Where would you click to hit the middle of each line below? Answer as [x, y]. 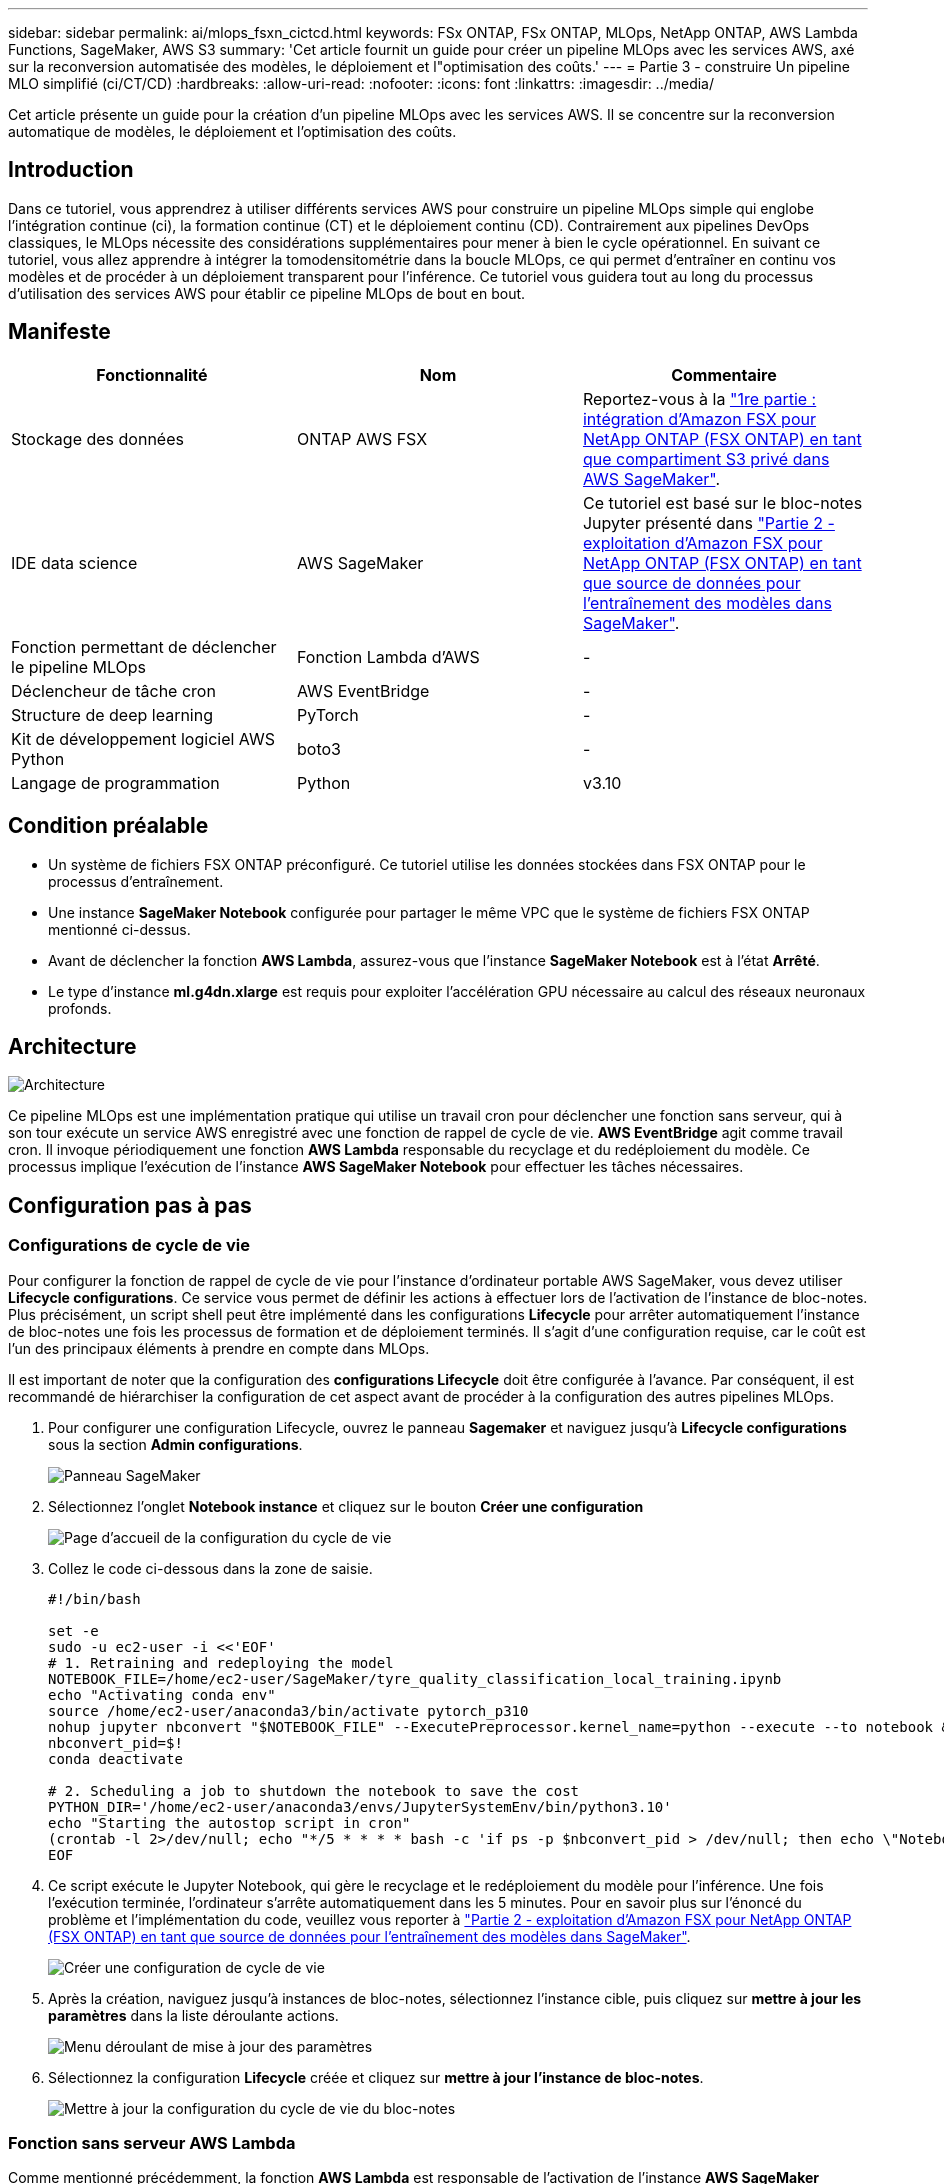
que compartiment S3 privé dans [706, 458]
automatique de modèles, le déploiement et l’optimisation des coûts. [232, 131]
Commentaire [724, 374]
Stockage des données [97, 438]
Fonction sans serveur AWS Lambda [152, 2142]
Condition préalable [108, 826]
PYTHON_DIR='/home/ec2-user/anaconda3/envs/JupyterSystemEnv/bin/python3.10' [360, 1806]
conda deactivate [115, 1758]
